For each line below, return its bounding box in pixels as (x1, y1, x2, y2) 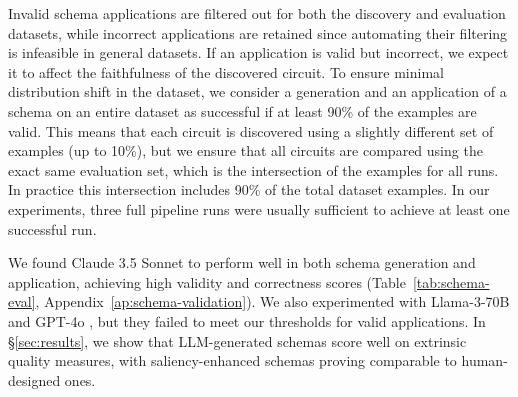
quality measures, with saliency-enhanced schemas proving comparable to (8, 350, 457, 371)
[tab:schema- (412, 271, 490, 292)
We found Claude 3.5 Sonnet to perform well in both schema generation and (8, 252, 476, 273)
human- (461, 350, 508, 371)
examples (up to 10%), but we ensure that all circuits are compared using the (8, 140, 483, 161)
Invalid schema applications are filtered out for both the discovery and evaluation (8, 3, 506, 23)
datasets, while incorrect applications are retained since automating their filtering (8, 22, 508, 43)
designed (8, 369, 61, 390)
